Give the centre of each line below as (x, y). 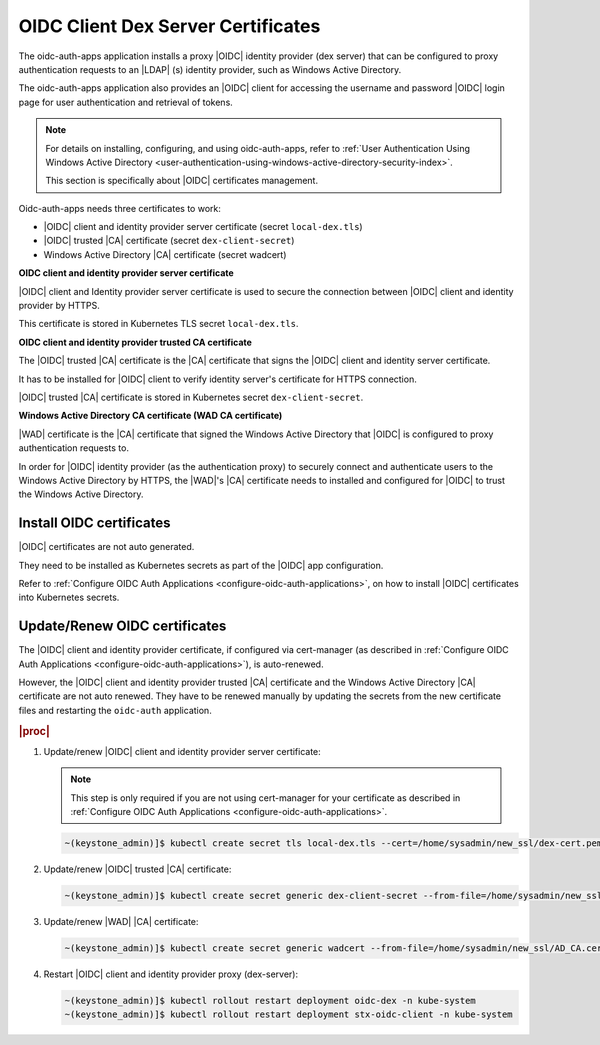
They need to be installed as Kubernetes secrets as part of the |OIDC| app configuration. (201, 565)
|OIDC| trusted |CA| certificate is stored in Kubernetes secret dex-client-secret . (191, 397)
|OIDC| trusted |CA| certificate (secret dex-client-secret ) (169, 241)
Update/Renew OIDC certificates (122, 626)
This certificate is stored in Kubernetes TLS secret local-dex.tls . (158, 324)
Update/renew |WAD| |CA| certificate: (121, 922)
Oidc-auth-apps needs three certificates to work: (120, 208)
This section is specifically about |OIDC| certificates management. (182, 181)
